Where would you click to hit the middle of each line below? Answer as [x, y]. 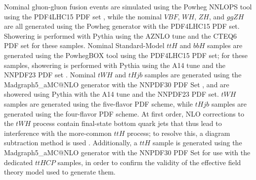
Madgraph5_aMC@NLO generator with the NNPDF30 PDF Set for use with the [127, 152]
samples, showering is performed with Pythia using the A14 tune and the [115, 65]
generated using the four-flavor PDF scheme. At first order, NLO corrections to [124, 113]
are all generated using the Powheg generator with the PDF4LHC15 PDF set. [122, 26]
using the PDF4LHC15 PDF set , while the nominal [83, 16]
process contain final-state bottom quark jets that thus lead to [127, 123]
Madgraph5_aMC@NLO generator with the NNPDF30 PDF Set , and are [117, 84]
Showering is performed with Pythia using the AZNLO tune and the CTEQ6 [121, 35]
